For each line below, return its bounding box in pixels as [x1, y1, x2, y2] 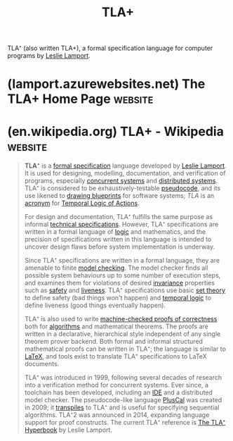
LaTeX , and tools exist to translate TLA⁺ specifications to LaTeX [24, 352, 207, 361]
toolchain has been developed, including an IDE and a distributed [24, 388, 213, 397]
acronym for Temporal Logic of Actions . [24, 199, 140, 208]
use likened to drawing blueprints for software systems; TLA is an [24, 192, 215, 200]
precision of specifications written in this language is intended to [24, 235, 212, 244]
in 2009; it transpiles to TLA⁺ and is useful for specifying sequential [24, 403, 220, 412]
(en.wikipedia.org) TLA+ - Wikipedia [7, 123, 225, 139]
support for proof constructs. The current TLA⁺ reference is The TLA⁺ [24, 418, 226, 427]
